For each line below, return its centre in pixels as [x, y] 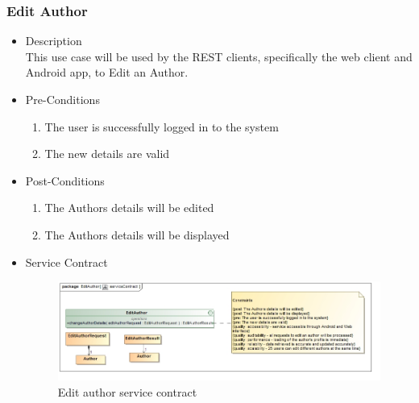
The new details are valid [107, 154]
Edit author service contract [127, 391]
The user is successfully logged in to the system [162, 126]
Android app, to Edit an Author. [107, 72]
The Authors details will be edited [129, 208]
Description [54, 41]
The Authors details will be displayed [137, 234]
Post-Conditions [65, 180]
